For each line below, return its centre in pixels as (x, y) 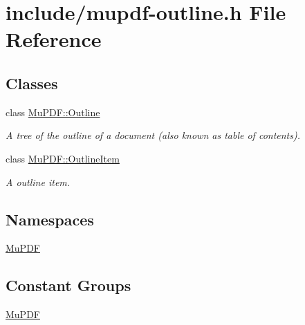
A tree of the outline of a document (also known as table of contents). (153, 135)
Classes (32, 83)
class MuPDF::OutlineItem (63, 158)
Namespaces (50, 219)
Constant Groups (68, 285)
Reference (54, 39)
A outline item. (38, 182)
